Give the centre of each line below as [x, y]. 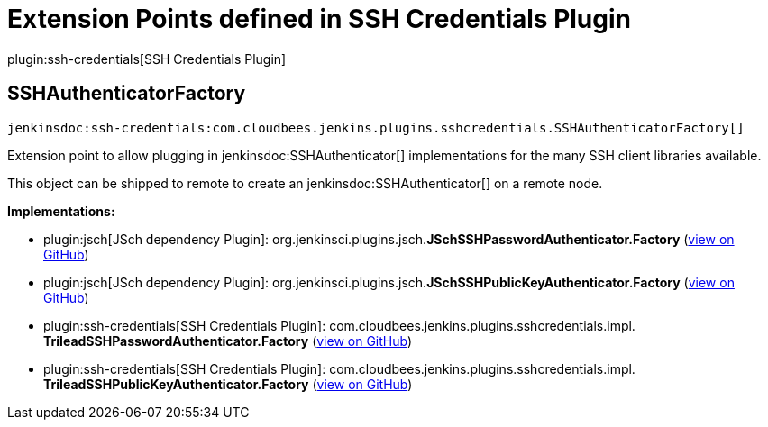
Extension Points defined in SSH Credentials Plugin [320, 19]
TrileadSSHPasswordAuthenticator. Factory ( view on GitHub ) [228, 341]
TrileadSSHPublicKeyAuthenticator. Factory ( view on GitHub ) [228, 384]
